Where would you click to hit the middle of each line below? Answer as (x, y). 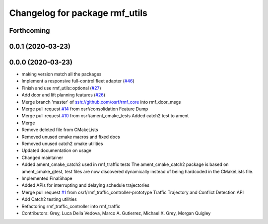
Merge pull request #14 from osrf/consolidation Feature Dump (85, 109)
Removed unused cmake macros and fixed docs (71, 137)
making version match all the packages (62, 74)
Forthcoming (30, 31)
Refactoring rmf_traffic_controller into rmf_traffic (71, 206)
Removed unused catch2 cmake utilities (62, 144)
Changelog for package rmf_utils (78, 13)
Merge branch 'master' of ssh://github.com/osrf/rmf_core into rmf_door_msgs (101, 102)
